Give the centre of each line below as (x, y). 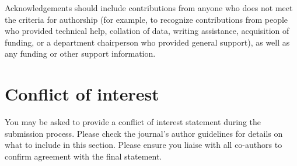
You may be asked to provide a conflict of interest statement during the (133, 122)
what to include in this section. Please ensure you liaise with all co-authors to (144, 145)
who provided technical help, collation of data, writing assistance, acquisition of (147, 31)
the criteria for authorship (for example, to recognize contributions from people (146, 19)
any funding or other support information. (80, 53)
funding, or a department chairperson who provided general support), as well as (147, 42)
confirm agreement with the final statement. (83, 156)
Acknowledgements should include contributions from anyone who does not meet (149, 8)
